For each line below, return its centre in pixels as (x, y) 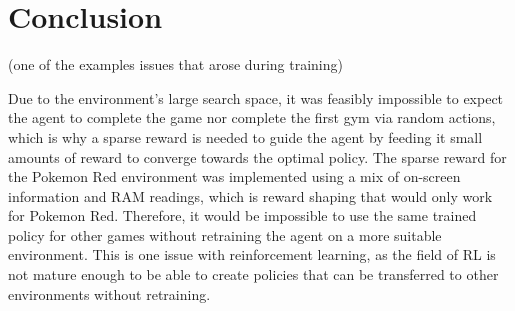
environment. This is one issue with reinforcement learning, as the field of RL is (252, 254)
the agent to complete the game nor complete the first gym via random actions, (252, 117)
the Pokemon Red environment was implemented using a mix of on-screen (234, 176)
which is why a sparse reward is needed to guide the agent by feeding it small (245, 136)
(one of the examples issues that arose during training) (175, 64)
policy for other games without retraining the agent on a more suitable (225, 234)
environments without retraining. (109, 293)
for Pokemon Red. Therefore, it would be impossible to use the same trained (242, 215)
